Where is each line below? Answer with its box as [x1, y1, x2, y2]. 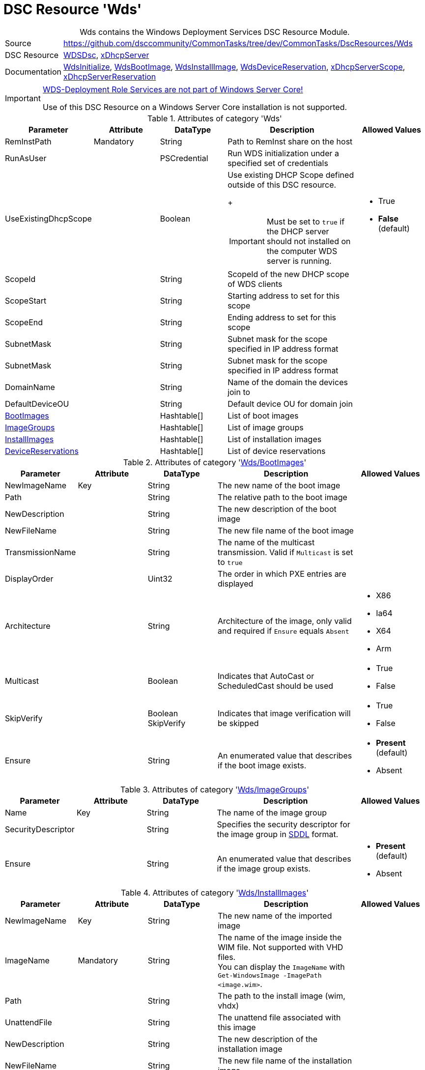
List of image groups [227, 422, 304, 432]
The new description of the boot [218, 504, 337, 514]
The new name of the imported [218, 910, 332, 921]
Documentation [5, 66, 61, 77]
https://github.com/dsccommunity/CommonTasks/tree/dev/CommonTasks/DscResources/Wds [63, 38, 413, 48]
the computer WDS [267, 246, 338, 256]
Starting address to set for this [227, 290, 340, 301]
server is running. [267, 255, 332, 266]
